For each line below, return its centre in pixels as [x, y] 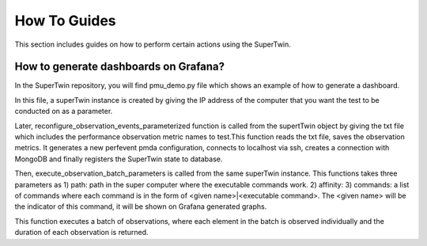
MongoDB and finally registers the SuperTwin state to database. [119, 159]
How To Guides [65, 21]
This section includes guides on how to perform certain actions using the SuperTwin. [153, 44]
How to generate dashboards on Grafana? [120, 67]
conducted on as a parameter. [64, 112]
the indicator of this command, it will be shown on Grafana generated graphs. [141, 206]
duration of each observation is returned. [81, 233]
